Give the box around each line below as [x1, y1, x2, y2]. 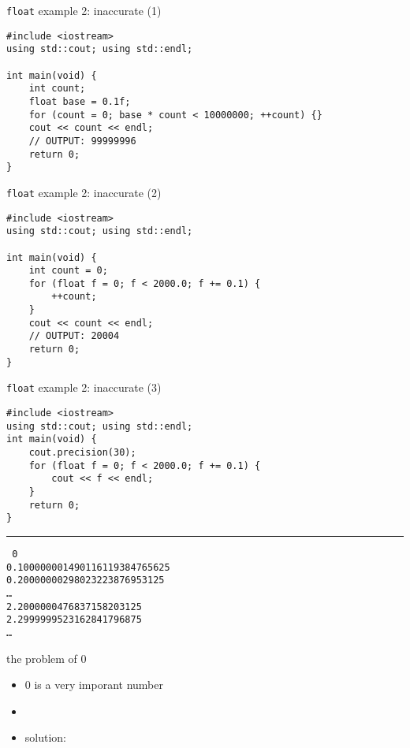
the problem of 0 [6, 649, 87, 666]
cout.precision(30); [28, 447, 136, 459]
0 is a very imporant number [24, 676, 163, 693]
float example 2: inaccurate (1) [6, 2, 162, 18]
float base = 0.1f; [28, 95, 131, 107]
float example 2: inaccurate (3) [6, 379, 162, 396]
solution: [24, 729, 67, 746]
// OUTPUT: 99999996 [28, 135, 136, 147]
